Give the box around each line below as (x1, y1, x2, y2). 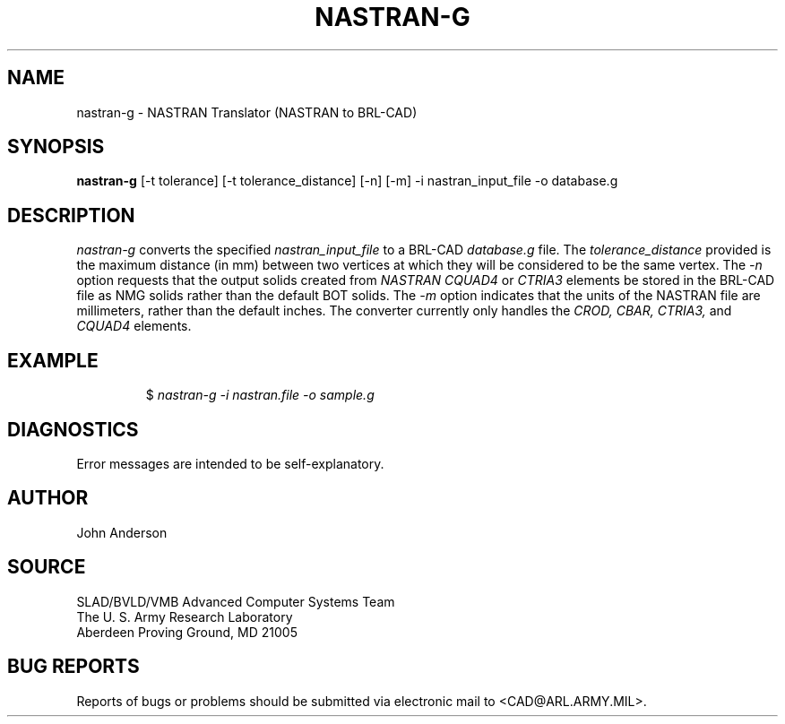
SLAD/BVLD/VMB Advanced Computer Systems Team (76, 593, 395, 609)
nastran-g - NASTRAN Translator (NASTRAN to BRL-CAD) (76, 104, 418, 120)
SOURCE (7, 556, 86, 579)
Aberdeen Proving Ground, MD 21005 (76, 624, 298, 640)
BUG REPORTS (7, 655, 140, 678)
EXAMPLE (7, 349, 99, 372)
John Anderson (76, 524, 168, 540)
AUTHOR (7, 487, 89, 510)
